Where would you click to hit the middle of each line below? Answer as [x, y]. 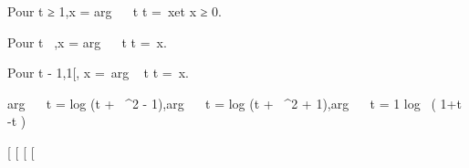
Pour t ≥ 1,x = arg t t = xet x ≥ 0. [115, 11]
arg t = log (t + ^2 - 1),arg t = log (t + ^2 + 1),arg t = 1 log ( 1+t [234, 103]
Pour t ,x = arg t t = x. [87, 42]
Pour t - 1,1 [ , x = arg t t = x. [99, 73]
